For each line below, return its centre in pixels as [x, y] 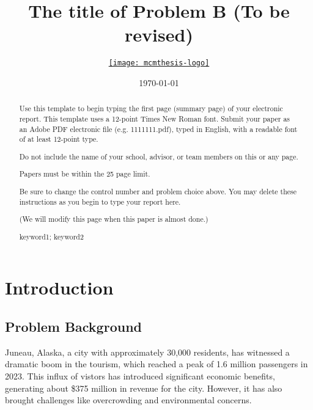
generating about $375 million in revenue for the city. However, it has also [144, 388]
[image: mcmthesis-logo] [159, 63]
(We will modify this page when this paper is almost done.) [114, 219]
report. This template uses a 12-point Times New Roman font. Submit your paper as [155, 119]
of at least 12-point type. [59, 139]
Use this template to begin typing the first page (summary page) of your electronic [151, 108]
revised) [159, 35]
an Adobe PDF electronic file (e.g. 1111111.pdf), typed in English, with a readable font [158, 129]
